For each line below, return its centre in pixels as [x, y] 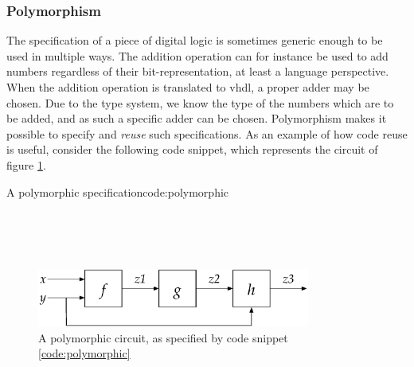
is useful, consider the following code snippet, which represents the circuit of [192, 149]
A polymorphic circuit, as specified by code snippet [163, 337]
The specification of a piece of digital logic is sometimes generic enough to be [195, 40]
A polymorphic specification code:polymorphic [118, 191]
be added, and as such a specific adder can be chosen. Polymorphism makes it [197, 118]
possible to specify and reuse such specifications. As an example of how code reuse [207, 133]
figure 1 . [26, 164]
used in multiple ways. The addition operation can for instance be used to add [197, 55]
